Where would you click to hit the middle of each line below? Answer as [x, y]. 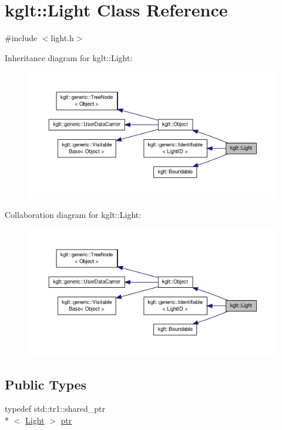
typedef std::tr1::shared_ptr [55, 409]
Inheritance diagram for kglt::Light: [69, 57]
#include [21, 38]
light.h [62, 38]
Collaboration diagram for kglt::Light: [73, 215]
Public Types [46, 384]
